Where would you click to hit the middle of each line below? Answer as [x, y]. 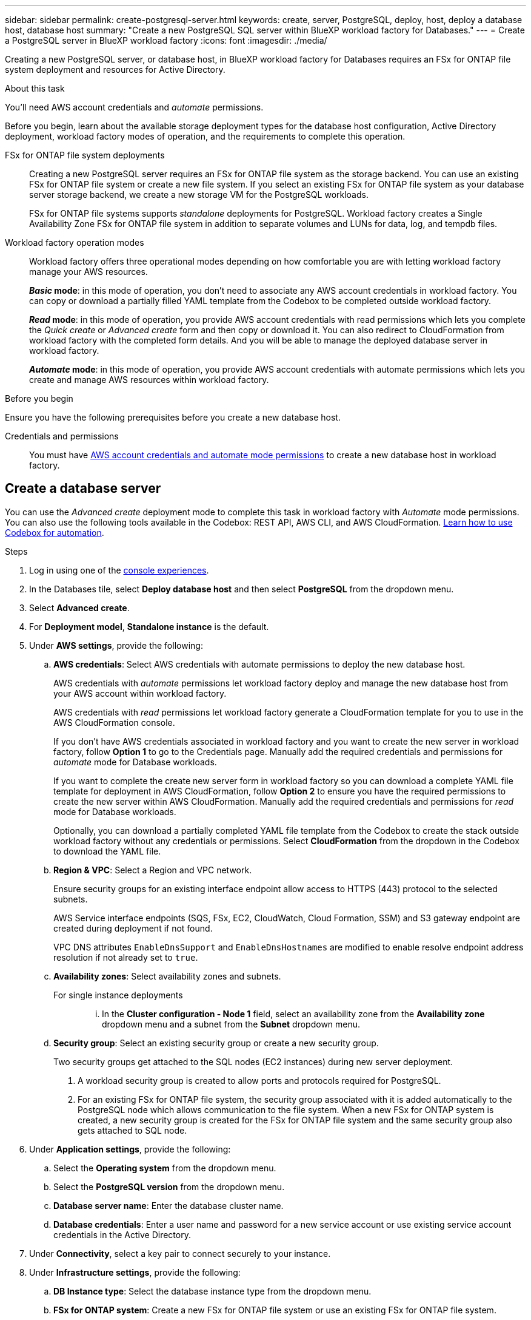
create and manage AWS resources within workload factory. [149, 380]
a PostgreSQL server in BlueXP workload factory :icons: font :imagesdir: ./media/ [166, 40]
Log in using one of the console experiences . [119, 570]
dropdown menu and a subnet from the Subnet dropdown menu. [231, 1024]
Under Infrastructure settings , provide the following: [135, 1272]
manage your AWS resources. [88, 272]
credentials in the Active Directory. [122, 1234]
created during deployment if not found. [133, 928]
